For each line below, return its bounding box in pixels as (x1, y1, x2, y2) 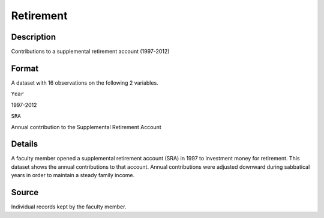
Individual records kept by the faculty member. (11, 203, 127, 210)
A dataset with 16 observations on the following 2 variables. (11, 79, 158, 86)
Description (11, 32, 56, 42)
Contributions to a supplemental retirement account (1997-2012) (11, 48, 170, 55)
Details (11, 139, 38, 150)
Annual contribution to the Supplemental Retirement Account (11, 123, 161, 130)
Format (11, 63, 39, 73)
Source (11, 187, 39, 198)
